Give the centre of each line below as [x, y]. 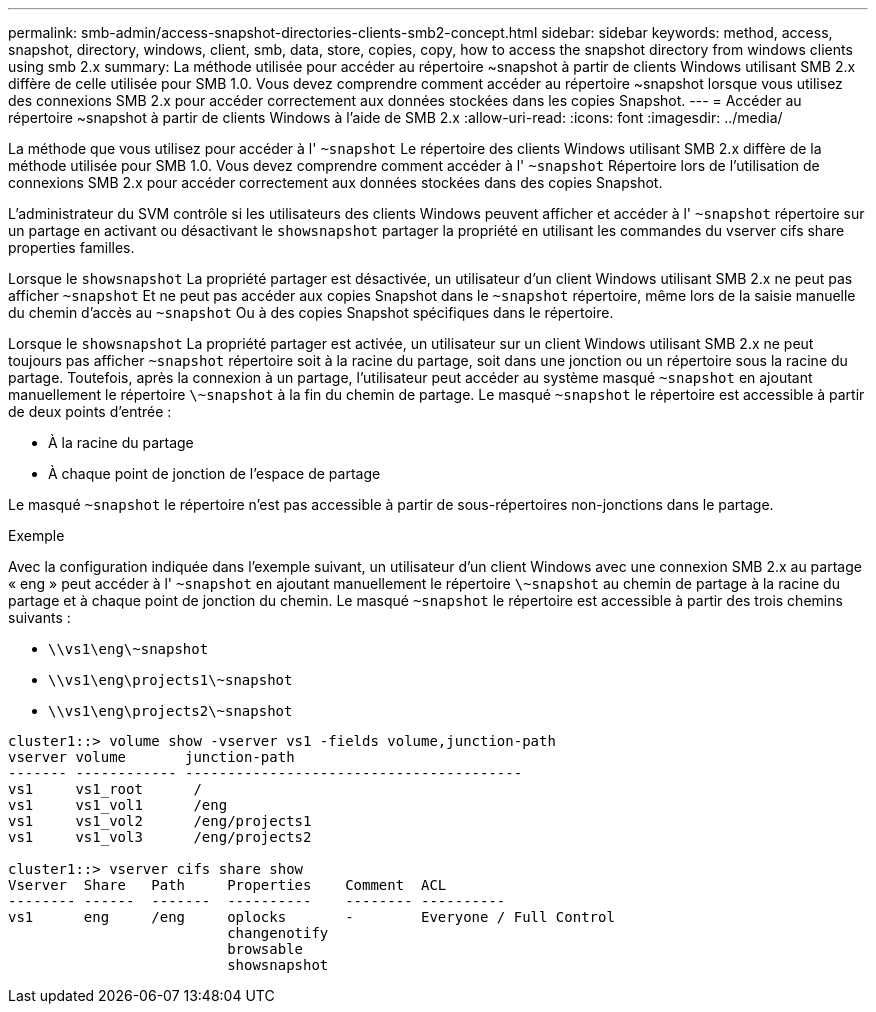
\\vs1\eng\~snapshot [128, 649]
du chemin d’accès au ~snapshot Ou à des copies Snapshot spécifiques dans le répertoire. [311, 312]
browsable [265, 949]
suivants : [39, 617]
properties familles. [71, 247]
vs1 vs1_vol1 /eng [118, 805]
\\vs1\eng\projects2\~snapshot [170, 711]
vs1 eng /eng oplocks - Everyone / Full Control [311, 917]
